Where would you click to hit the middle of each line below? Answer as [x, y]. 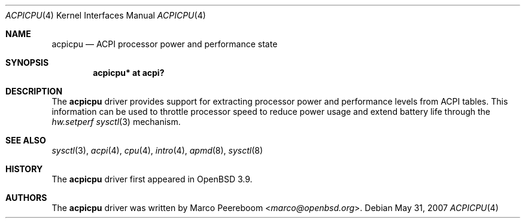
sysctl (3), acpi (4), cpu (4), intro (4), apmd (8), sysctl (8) [157, 150]
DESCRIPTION [34, 91]
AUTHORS [26, 198]
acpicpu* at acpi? [129, 73]
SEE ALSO [26, 140]
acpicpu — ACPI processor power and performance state [165, 44]
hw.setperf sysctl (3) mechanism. [116, 122]
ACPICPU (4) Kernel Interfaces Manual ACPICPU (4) [106, 15]
